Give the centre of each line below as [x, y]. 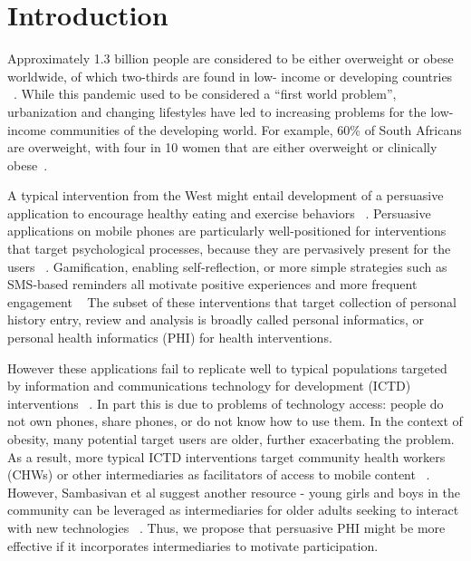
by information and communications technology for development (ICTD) [209, 386]
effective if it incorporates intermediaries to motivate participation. [193, 545]
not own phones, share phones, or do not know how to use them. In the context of [235, 421]
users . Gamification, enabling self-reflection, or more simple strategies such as [227, 266]
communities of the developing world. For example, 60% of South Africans [256, 129]
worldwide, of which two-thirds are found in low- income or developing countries [230, 76]
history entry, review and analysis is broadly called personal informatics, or [216, 319]
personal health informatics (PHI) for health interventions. [170, 338]
